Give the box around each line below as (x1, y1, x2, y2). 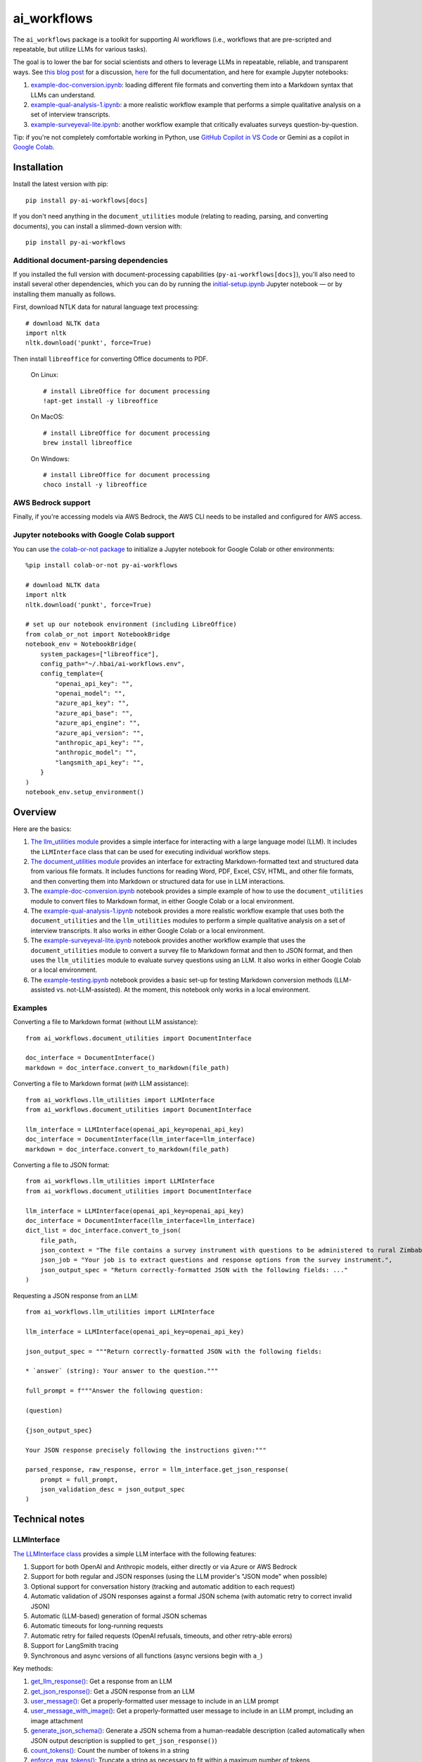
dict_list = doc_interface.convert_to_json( (25, 1226, 182, 1235)
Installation (13, 161, 63, 173)
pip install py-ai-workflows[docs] (25, 196, 148, 204)
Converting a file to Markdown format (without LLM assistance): (13, 1018, 198, 1026)
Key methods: (13, 1664, 53, 1672)
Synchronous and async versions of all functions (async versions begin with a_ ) (30, 1651, 263, 1660)
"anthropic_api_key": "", (55, 739, 144, 747)
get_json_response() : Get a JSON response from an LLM (30, 1687, 195, 1695)
